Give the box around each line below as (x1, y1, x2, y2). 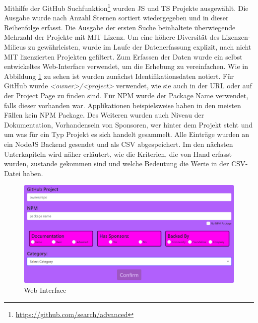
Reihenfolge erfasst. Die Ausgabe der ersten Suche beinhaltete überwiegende (4, 22, 236, 32)
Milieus (4, 42, 26, 52)
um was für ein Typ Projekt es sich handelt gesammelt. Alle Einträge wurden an (4, 129, 249, 139)
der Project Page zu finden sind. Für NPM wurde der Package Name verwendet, (4, 90, 249, 100)
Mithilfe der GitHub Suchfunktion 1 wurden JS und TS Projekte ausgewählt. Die (4, 1, 249, 13)
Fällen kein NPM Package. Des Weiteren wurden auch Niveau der (4, 110, 204, 120)
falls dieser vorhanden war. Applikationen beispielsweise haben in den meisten (4, 100, 241, 110)
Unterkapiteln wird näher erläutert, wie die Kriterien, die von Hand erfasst (4, 148, 232, 159)
